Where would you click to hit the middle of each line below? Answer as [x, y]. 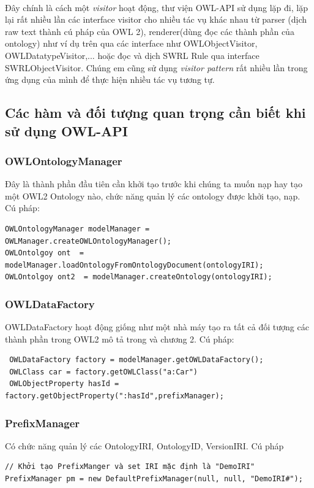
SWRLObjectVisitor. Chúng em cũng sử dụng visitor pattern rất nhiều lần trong [156, 67]
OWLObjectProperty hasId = [64, 384]
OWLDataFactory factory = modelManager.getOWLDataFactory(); [136, 360]
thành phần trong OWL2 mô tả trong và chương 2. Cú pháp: [120, 339]
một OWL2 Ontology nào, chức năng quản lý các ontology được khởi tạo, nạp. [153, 196]
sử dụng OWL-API [66, 130]
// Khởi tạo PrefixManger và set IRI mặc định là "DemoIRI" [130, 467]
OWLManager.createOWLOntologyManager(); [88, 241]
